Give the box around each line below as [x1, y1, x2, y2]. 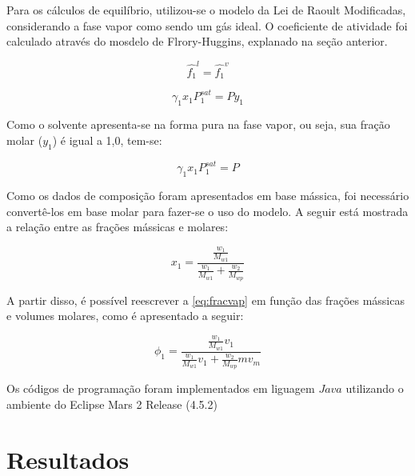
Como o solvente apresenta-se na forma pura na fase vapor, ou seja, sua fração [6, 116, 390, 133]
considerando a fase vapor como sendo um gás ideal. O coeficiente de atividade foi [6, 17, 408, 34]
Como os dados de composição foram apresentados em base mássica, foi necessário [6, 186, 409, 203]
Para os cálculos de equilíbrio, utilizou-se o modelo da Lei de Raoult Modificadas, [6, 2, 406, 18]
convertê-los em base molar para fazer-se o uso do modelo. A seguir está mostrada [6, 202, 409, 219]
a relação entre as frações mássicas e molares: [6, 218, 229, 235]
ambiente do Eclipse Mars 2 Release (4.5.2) [6, 396, 217, 413]
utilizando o [345, 380, 404, 397]
